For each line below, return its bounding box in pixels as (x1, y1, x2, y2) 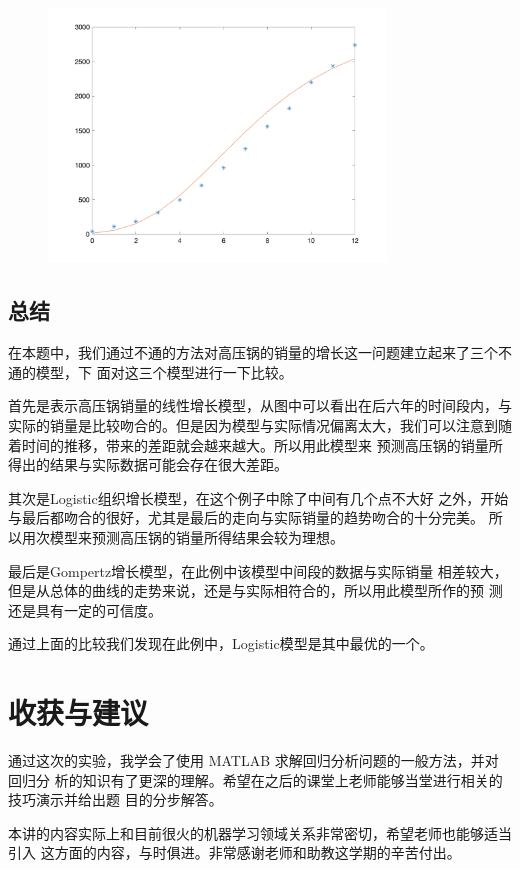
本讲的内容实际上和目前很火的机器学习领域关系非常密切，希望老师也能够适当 (8, 822, 512, 843)
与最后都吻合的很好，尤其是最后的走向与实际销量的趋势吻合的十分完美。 (8, 507, 484, 528)
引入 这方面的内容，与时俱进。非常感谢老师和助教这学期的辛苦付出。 (8, 842, 461, 863)
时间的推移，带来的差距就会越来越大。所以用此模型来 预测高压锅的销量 (21, 434, 489, 455)
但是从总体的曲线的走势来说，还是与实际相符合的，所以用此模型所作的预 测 (8, 580, 503, 601)
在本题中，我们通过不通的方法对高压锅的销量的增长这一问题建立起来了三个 (8, 342, 498, 363)
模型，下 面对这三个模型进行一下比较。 (35, 361, 293, 382)
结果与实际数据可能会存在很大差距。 (49, 454, 288, 475)
